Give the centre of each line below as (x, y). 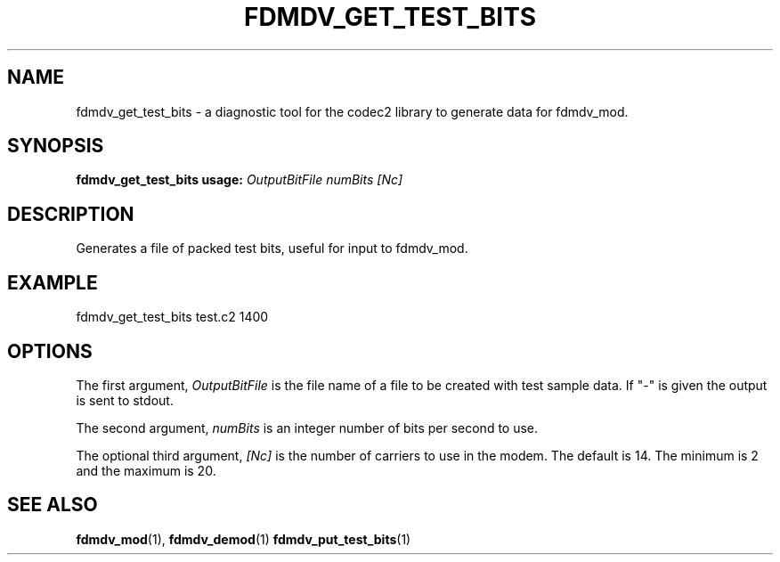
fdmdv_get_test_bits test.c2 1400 (172, 317)
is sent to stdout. (125, 400)
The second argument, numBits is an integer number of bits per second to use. (307, 428)
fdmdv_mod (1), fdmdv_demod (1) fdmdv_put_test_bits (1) (244, 539)
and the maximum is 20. (146, 470)
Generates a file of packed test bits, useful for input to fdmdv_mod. (272, 248)
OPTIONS (50, 351)
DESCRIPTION (71, 214)
